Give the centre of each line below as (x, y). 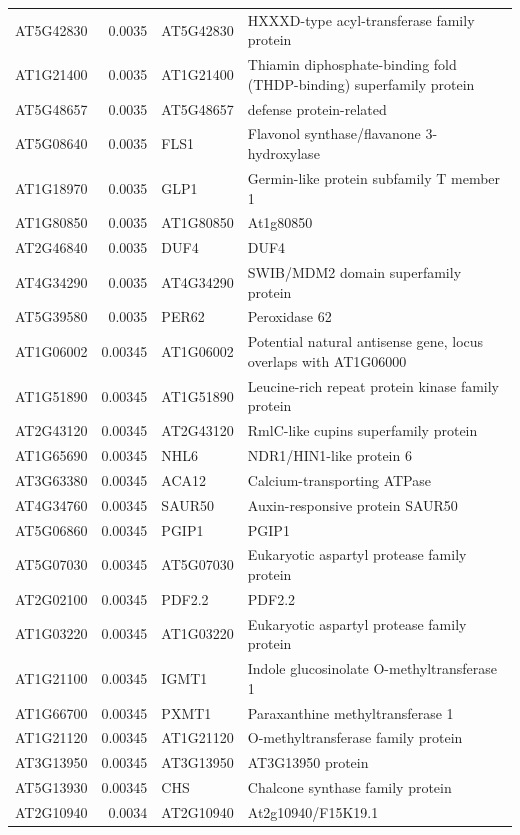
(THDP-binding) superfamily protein (361, 83)
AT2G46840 (51, 247)
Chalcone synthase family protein (349, 787)
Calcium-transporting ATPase (339, 479)
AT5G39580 (51, 316)
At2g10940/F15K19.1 (313, 811)
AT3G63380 (51, 479)
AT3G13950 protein (308, 762)
